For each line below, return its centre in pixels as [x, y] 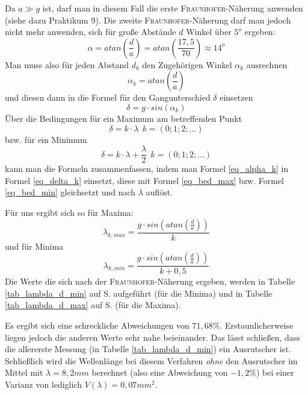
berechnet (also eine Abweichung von [160, 372]
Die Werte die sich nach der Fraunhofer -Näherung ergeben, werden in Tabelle [150, 281]
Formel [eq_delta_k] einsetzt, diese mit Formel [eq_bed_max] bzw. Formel [145, 180]
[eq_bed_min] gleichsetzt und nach [70, 192]
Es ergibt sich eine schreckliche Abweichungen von [97, 325]
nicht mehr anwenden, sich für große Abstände [91, 32]
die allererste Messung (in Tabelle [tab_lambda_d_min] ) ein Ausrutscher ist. [148, 349]
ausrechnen [267, 64]
